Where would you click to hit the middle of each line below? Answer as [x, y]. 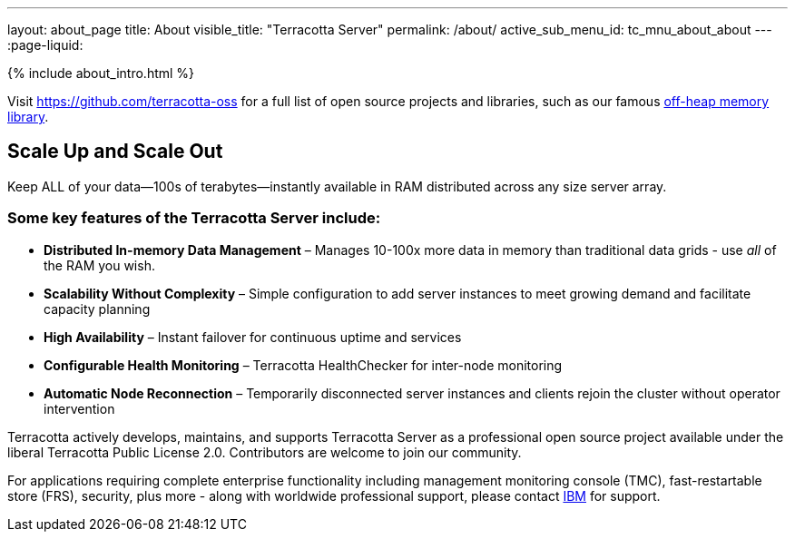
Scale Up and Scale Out [115, 152]
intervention [79, 408]
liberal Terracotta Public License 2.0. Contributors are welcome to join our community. [265, 452]
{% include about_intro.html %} [101, 73]
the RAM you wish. [99, 265]
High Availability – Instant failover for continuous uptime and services [253, 337]
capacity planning [97, 309]
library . [28, 117]
